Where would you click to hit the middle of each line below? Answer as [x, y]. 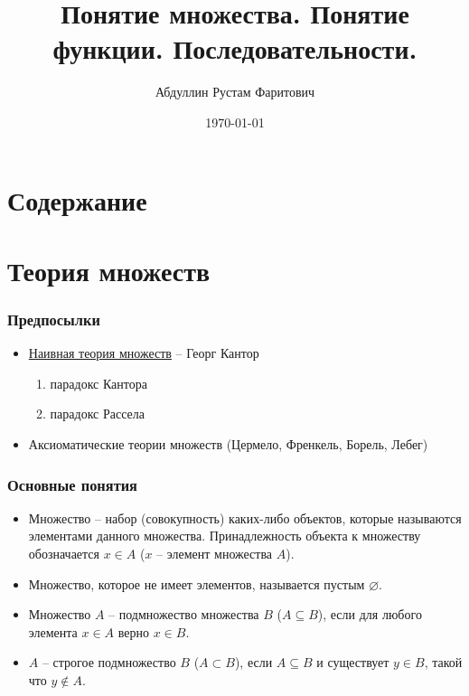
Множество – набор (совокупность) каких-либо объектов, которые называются [245, 517]
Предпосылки [54, 319]
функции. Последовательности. [235, 48]
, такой [443, 662]
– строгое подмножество [109, 662]
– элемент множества [215, 554]
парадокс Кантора [98, 383]
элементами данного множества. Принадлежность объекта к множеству [225, 536]
